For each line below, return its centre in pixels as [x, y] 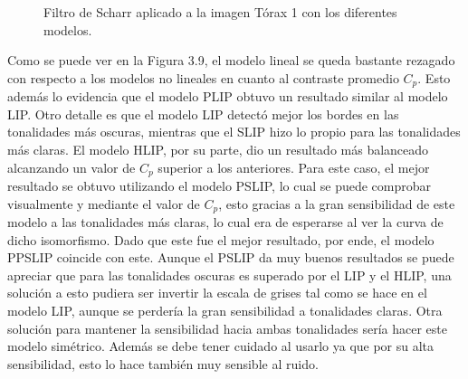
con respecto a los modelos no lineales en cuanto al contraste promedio [203, 77]
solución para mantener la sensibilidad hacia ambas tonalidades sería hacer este [228, 328]
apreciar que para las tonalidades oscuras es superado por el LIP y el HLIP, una [229, 275]
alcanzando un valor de [72, 167]
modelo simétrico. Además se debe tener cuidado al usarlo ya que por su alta [221, 346]
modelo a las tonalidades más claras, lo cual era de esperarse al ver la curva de [225, 222]
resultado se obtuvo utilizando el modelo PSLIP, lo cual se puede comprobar [220, 186]
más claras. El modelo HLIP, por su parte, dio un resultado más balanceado [218, 150]
